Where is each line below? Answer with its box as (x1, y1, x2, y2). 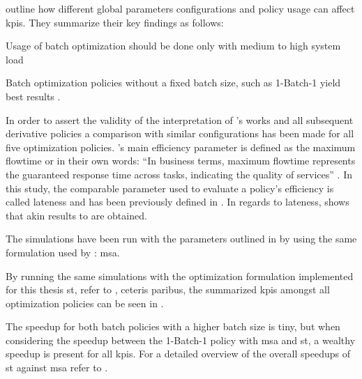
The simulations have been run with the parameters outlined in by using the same (6, 231, 357, 246)
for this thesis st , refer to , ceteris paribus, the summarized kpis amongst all (6, 282, 330, 297)
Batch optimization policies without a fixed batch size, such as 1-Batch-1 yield (6, 75, 341, 90)
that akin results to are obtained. (6, 208, 147, 222)
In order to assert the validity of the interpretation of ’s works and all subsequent (6, 112, 354, 127)
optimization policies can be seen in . (6, 295, 164, 310)
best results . (6, 88, 61, 103)
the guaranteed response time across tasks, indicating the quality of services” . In (6, 167, 352, 181)
